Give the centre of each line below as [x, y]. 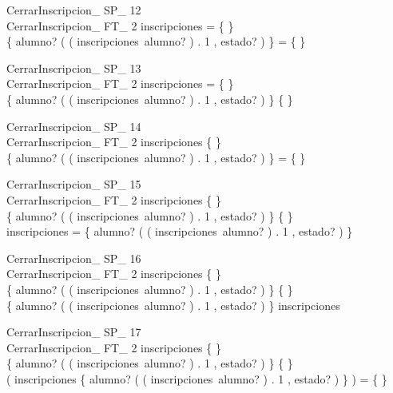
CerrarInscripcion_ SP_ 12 [74, 10]
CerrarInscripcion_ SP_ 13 [74, 67]
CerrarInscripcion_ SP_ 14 [74, 126]
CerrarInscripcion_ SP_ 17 [74, 332]
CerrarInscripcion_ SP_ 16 [74, 258]
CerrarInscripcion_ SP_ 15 [74, 184]
